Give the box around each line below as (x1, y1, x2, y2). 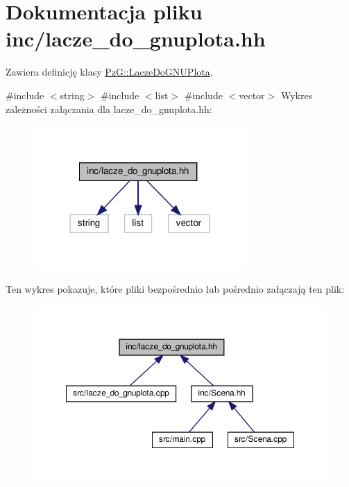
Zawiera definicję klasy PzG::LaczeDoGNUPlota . (6, 65, 213, 79)
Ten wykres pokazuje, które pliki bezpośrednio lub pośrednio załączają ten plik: (6, 282, 345, 296)
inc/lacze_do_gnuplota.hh (6, 24, 266, 53)
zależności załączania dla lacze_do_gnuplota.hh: (6, 101, 212, 116)
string (60, 87, 85, 102)
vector (239, 87, 265, 102)
